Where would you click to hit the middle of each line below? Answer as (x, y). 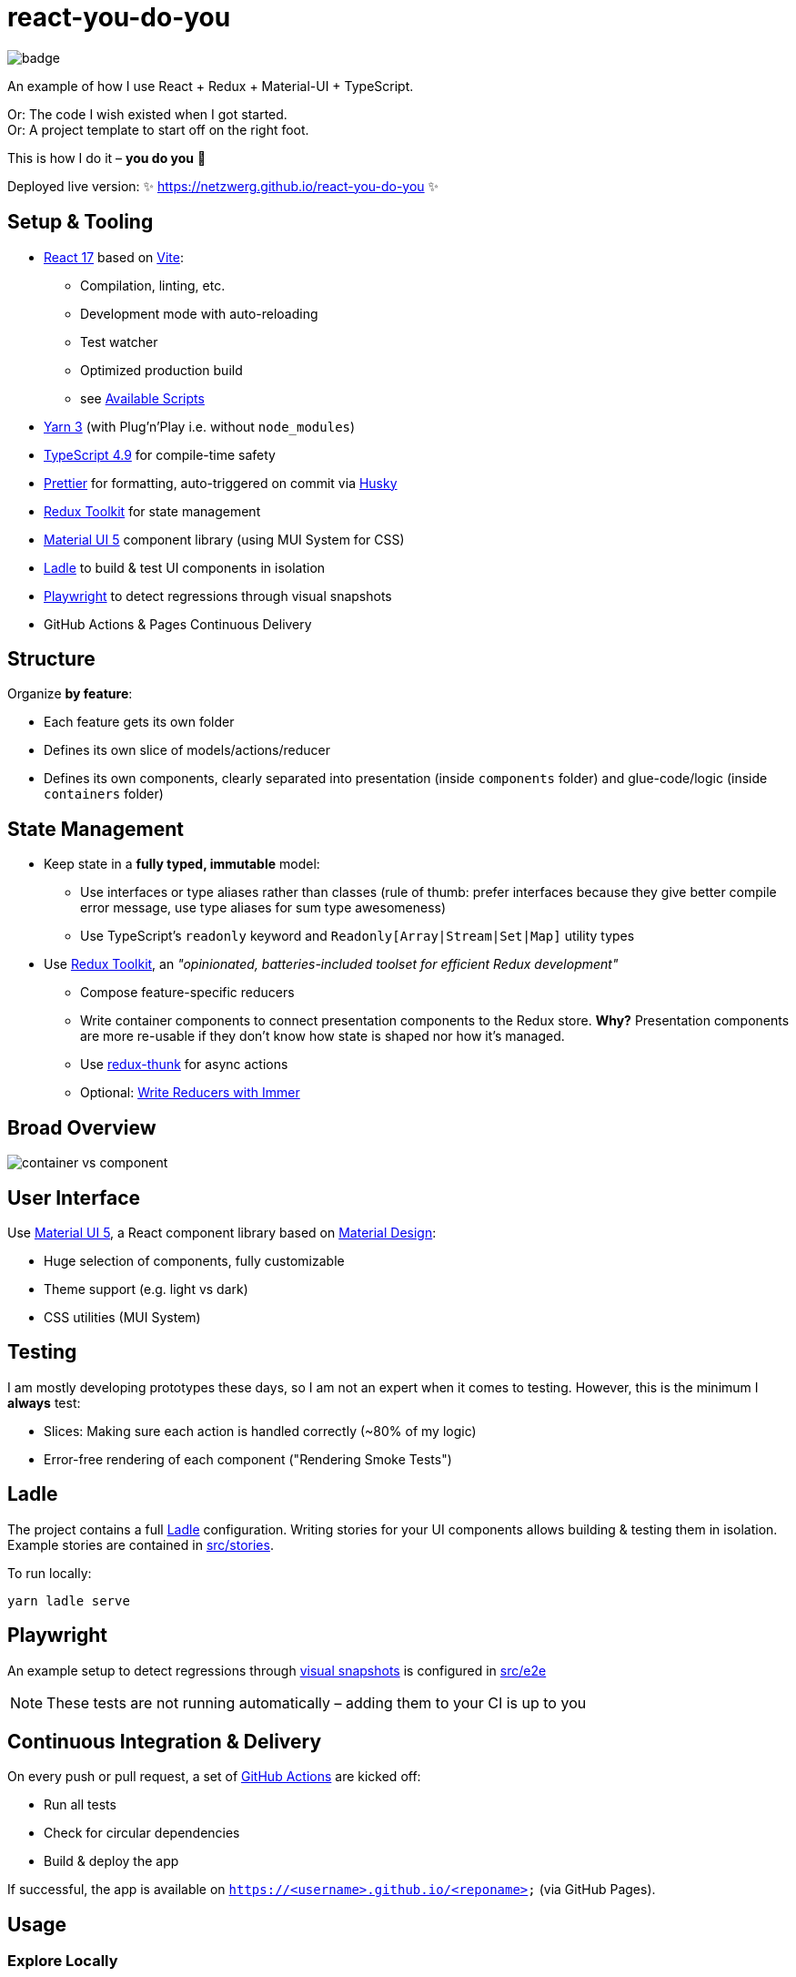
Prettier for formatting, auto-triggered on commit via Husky (221, 483)
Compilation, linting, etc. (153, 285)
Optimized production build (161, 370)
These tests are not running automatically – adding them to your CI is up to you (317, 1702)
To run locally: (50, 1573)
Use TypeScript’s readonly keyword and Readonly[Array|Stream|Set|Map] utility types (358, 936)
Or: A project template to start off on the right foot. (158, 129)
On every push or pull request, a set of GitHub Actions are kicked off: (214, 1777)
